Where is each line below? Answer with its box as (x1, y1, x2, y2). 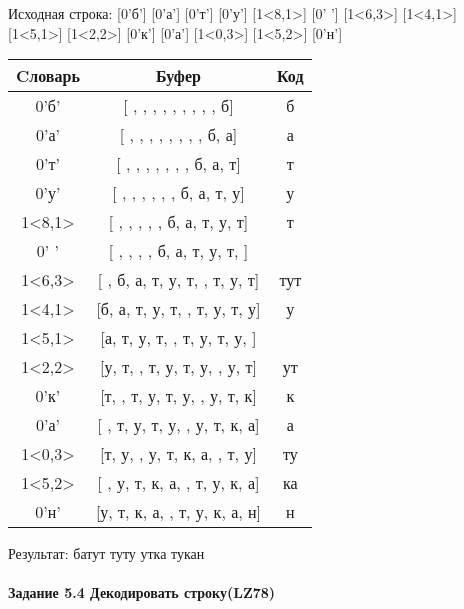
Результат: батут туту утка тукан (8, 543, 205, 564)
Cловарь (16, 64, 80, 88)
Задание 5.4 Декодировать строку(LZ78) (8, 582, 276, 603)
